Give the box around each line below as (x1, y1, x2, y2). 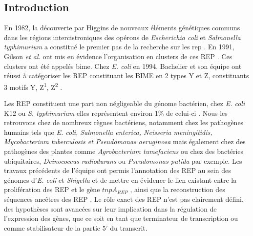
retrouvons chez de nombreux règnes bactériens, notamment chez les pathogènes (4, 117, 244, 128)
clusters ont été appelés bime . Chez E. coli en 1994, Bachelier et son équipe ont (4, 61, 242, 71)
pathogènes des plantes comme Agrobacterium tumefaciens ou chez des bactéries (4, 146, 244, 156)
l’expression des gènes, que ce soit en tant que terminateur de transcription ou (4, 213, 238, 223)
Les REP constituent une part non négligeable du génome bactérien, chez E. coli (4, 98, 245, 108)
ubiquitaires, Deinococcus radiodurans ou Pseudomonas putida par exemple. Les (4, 155, 242, 166)
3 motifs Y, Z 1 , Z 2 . (4, 80, 63, 92)
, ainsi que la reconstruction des (130, 184, 225, 194)
